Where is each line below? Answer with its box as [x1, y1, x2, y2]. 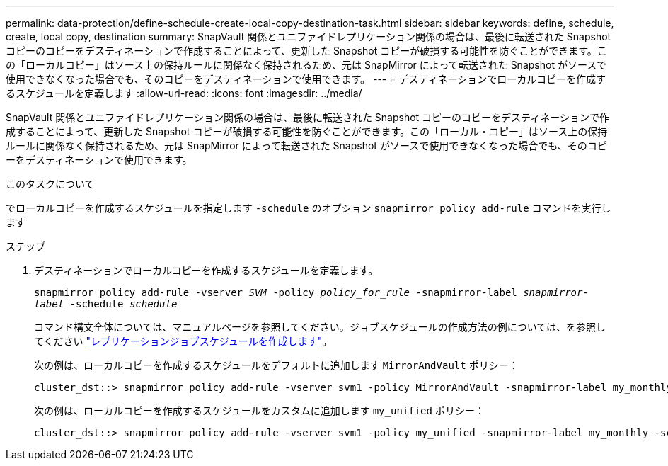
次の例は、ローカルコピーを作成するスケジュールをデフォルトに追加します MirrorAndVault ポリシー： [34, 359, 519, 371]
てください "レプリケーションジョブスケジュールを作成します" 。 [34, 335, 333, 347]
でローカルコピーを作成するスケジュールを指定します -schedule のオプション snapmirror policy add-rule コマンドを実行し [6, 202, 611, 214]
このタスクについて [6, 178, 95, 190]
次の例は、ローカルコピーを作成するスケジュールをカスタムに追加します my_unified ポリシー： [34, 404, 485, 416]
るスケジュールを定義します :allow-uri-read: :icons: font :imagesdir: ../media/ [6, 87, 362, 99]
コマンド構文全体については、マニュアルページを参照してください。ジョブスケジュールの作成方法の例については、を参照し [34, 321, 606, 333]
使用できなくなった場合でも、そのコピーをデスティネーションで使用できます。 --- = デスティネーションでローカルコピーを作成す [6, 73, 606, 85]
